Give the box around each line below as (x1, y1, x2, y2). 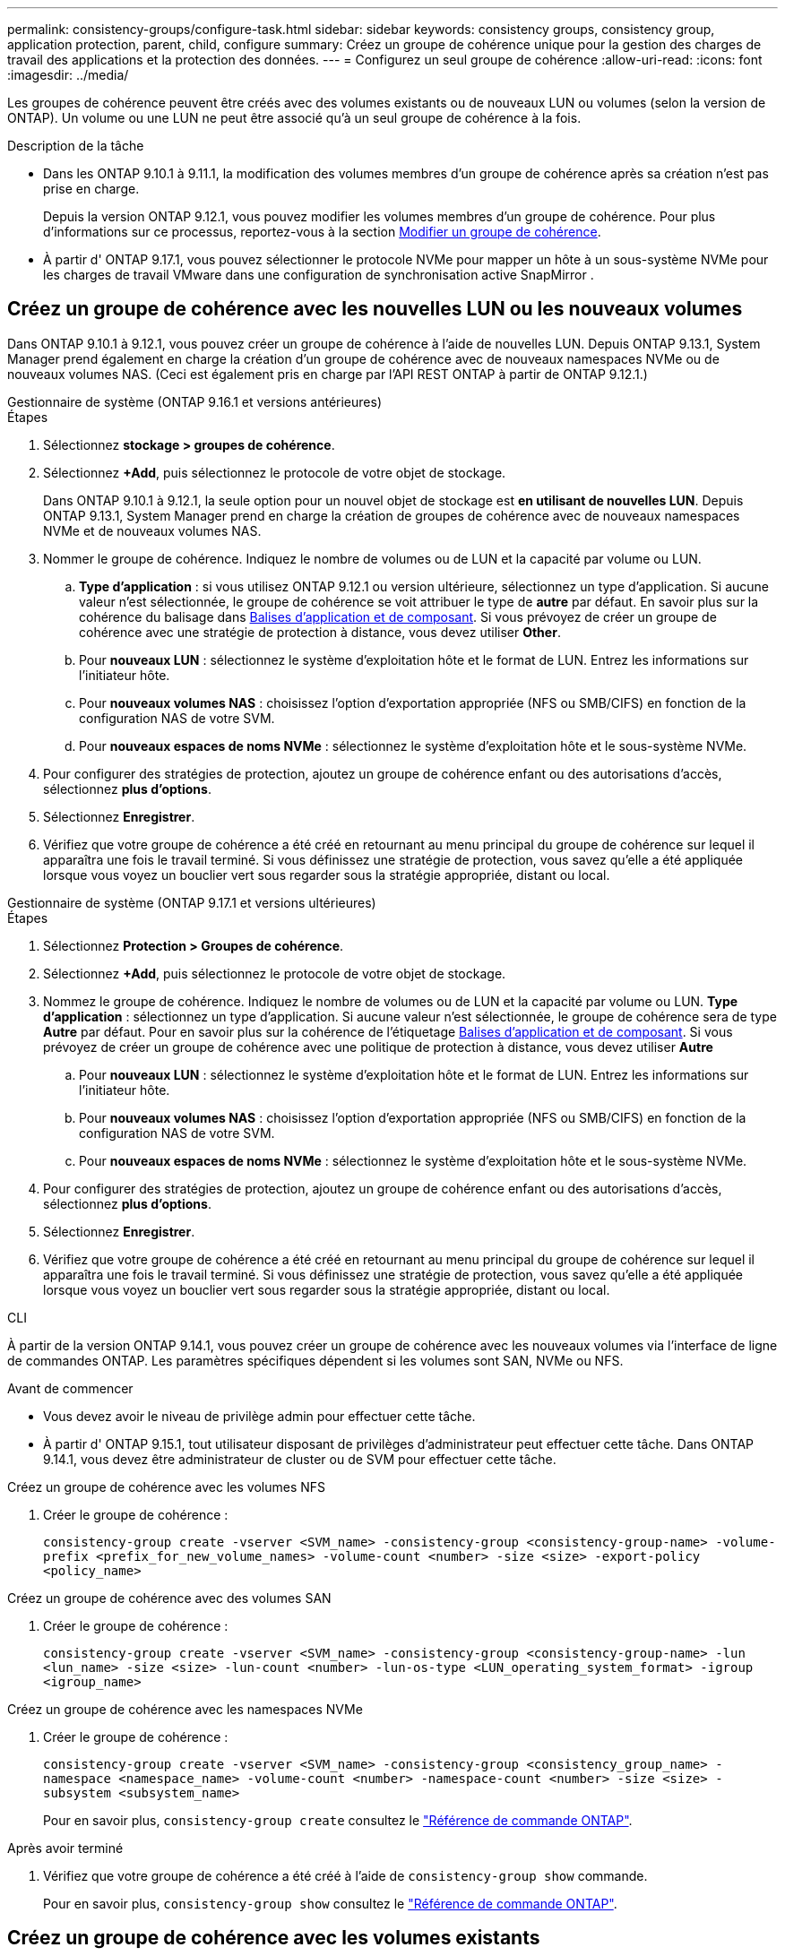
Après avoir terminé (7, 1840, 124, 1856)
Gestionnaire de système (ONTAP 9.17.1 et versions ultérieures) (7, 894, 376, 910)
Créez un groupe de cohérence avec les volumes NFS (7, 1478, 326, 1495)
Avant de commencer (7, 1380, 134, 1396)
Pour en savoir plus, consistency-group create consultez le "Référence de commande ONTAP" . (43, 1812, 633, 1828)
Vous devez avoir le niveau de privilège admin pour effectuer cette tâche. (43, 1408, 476, 1424)
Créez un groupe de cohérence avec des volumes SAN (7, 1590, 332, 1606)
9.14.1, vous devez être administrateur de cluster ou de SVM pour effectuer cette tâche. (43, 1451, 556, 1467)
